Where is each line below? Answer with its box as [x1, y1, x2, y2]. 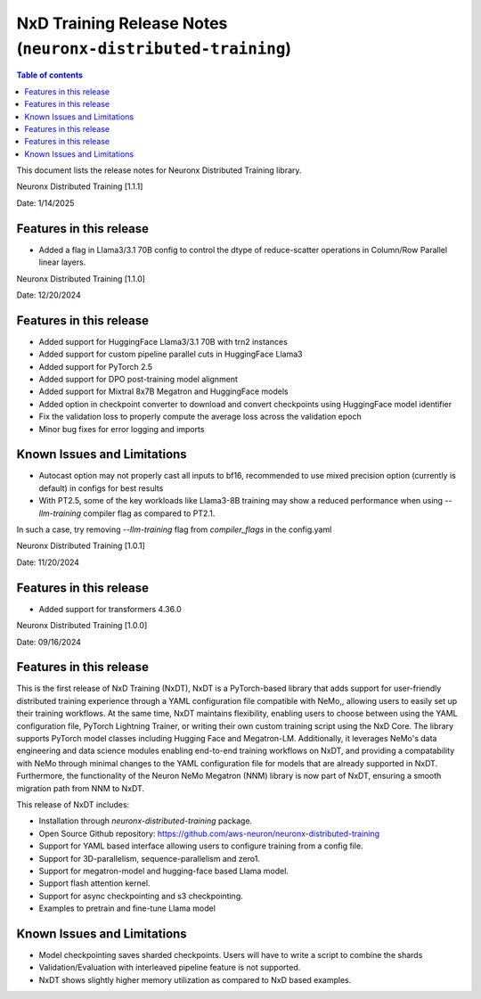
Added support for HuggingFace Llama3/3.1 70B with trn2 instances [38, 336, 289, 347]
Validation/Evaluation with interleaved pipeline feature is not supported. [38, 962, 301, 973]
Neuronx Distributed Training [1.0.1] [16, 540, 146, 552]
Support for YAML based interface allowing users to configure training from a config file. [38, 840, 364, 851]
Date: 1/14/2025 [16, 197, 75, 209]
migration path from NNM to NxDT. [16, 782, 145, 793]
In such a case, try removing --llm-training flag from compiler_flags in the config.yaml [16, 524, 332, 535]
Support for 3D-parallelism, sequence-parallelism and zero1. [38, 853, 260, 864]
